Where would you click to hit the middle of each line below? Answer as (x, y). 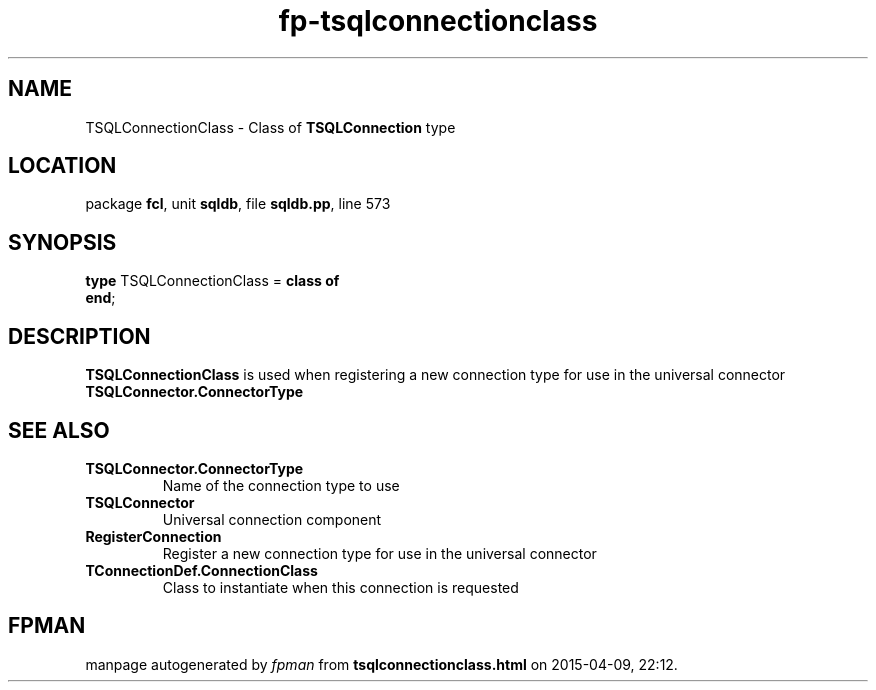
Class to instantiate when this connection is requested (340, 587)
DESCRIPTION (79, 336)
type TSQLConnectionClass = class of (212, 281)
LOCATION (62, 166)
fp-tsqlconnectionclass (438, 21)
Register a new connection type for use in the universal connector (379, 553)
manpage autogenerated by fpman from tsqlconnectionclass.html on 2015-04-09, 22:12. (381, 664)
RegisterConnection (153, 536)
